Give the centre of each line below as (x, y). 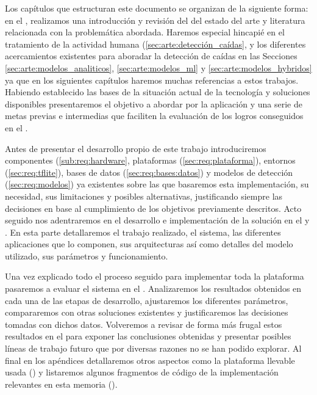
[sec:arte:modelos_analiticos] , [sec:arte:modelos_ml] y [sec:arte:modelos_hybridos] (158, 67)
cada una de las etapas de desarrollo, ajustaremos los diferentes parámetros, (147, 300)
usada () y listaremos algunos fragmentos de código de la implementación (142, 372)
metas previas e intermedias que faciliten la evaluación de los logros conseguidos (154, 116)
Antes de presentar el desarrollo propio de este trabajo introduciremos (136, 148)
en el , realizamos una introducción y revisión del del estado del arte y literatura (155, 20)
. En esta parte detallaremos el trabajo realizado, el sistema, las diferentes (143, 232)
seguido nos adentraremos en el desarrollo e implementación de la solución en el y (157, 220)
